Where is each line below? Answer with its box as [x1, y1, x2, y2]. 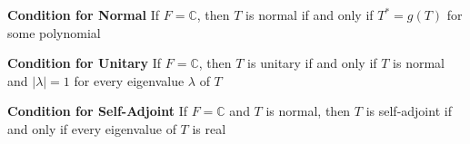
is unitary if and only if [247, 53, 377, 72]
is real [192, 119, 226, 138]
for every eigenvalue [74, 71, 185, 90]
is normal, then [265, 101, 351, 120]
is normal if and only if [245, 5, 374, 24]
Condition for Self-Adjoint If [7, 101, 188, 120]
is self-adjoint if [365, 101, 452, 120]
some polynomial [7, 23, 101, 42]
